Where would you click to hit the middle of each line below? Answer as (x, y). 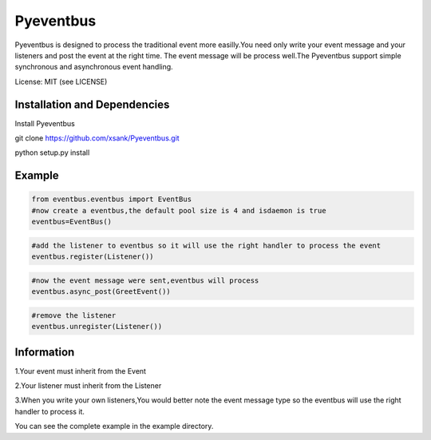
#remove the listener (74, 315)
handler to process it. (50, 411)
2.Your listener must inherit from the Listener (88, 385)
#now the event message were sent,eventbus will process (145, 280)
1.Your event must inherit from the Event (81, 371)
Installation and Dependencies (92, 104)
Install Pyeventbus (45, 123)
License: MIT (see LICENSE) (61, 81)
